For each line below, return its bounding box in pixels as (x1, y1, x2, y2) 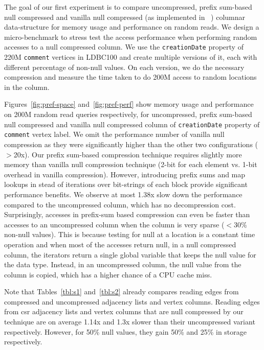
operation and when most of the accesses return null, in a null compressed (4, 239, 236, 249)
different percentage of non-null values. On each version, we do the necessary (4, 61, 245, 72)
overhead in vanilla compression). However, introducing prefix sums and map (4, 169, 246, 179)
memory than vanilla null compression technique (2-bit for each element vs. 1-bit (4, 159, 257, 170)
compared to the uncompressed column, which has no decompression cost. (4, 199, 236, 209)
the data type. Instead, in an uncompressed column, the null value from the (4, 259, 241, 270)
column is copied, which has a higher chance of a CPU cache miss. (4, 269, 212, 279)
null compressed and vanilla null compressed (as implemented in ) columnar (4, 11, 246, 22)
